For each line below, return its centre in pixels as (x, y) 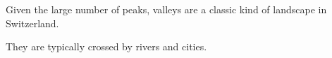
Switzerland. (32, 23)
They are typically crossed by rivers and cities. (106, 46)
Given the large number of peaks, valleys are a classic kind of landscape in (166, 9)
